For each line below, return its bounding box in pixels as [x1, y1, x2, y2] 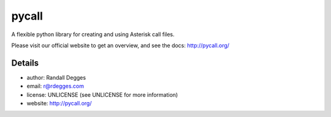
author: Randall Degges [26, 74, 86, 81]
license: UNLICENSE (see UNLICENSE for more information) [26, 91, 178, 98]
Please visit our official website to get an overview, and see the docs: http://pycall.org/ [11, 42, 230, 49]
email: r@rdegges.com [26, 83, 85, 90]
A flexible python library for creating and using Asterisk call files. [11, 31, 175, 38]
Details [11, 58, 39, 68]
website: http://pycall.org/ [26, 100, 92, 107]
